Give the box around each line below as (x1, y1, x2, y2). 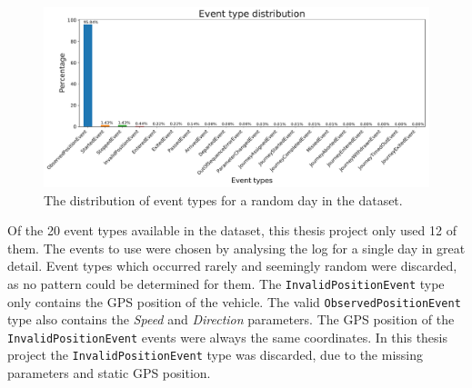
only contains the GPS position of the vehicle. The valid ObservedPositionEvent (7, 292, 461, 311)
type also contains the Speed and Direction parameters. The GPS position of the (7, 310, 455, 329)
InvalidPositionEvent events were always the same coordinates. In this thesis (7, 327, 448, 346)
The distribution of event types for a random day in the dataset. (44, 190, 403, 209)
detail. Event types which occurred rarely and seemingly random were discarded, (7, 256, 457, 275)
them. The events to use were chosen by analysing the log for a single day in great (7, 238, 466, 257)
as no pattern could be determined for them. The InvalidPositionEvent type (7, 274, 445, 293)
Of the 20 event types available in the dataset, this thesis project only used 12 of (7, 221, 457, 240)
